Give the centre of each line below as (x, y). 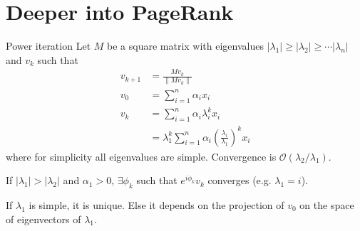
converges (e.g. (240, 180)
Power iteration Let (48, 46)
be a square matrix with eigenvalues (185, 46)
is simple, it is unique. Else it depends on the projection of (156, 204)
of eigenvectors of (43, 219)
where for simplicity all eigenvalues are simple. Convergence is (141, 156)
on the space (327, 204)
